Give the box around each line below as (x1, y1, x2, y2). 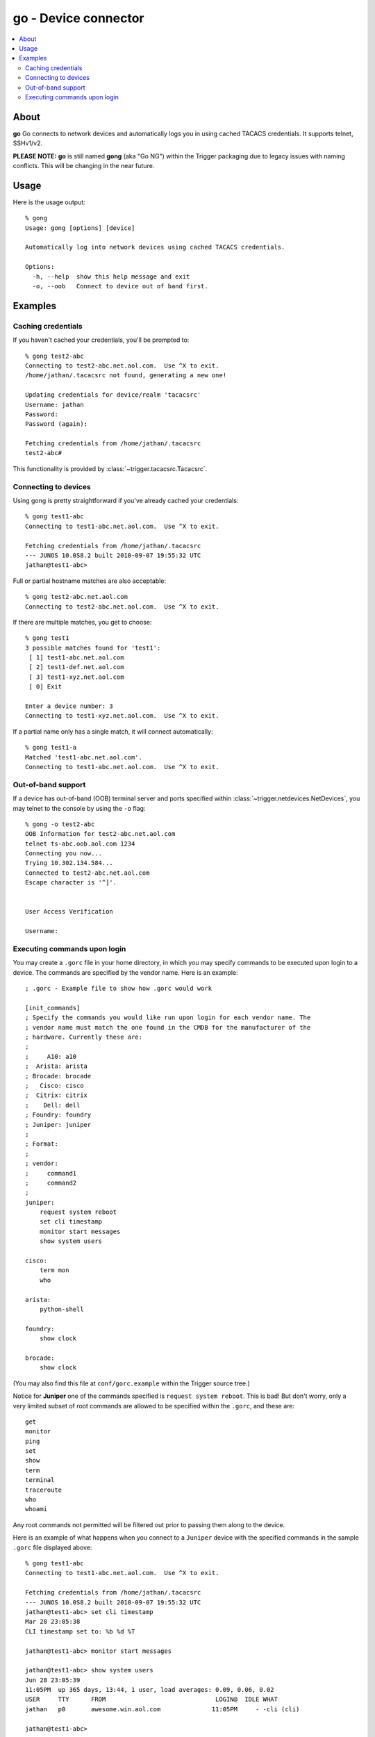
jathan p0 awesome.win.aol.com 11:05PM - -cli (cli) (25, 1705, 300, 1713)
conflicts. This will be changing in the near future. (12, 161, 155, 170)
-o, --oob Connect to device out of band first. (32, 282, 208, 290)
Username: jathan (25, 400, 84, 409)
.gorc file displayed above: (12, 1543, 92, 1551)
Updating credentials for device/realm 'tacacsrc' (25, 391, 201, 399)
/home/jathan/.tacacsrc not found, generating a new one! (25, 372, 227, 379)
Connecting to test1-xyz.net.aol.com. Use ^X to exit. (25, 712, 219, 720)
